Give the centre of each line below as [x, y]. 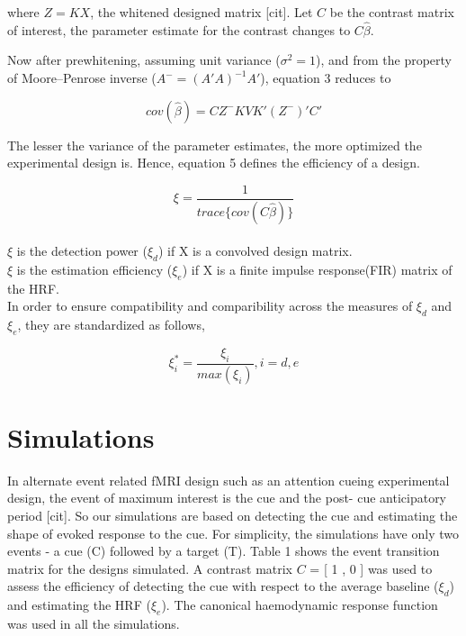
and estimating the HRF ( [79, 605]
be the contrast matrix [392, 12]
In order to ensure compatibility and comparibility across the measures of [210, 306]
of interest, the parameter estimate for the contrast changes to [179, 29]
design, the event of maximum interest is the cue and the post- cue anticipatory [227, 498]
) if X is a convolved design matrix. [255, 251]
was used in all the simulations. [94, 624]
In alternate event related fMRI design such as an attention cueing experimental [229, 480]
